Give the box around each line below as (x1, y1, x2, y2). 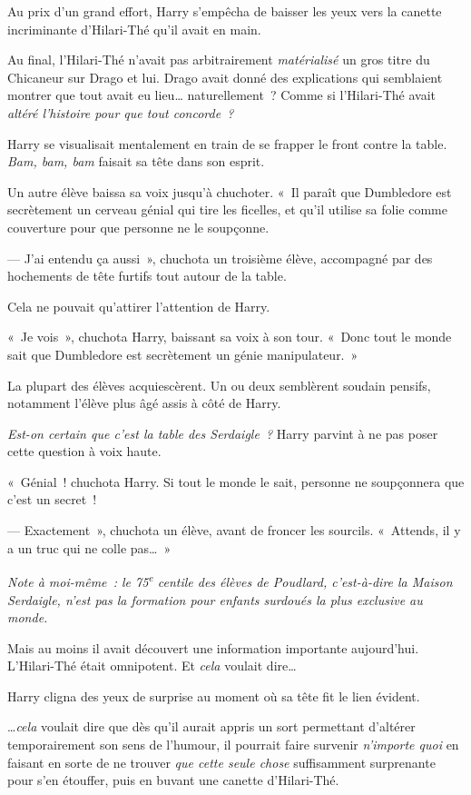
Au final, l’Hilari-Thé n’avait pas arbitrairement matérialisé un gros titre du (7, 50, 430, 69)
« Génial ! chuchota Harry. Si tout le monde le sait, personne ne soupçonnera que (7, 472, 465, 491)
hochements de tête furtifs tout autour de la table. (7, 266, 287, 285)
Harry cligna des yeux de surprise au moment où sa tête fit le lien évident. (7, 686, 420, 705)
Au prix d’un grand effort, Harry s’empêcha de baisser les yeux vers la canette (7, 2, 442, 20)
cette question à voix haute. (7, 442, 162, 461)
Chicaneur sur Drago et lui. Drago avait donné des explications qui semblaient (7, 67, 443, 86)
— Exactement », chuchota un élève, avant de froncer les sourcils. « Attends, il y (7, 521, 461, 540)
